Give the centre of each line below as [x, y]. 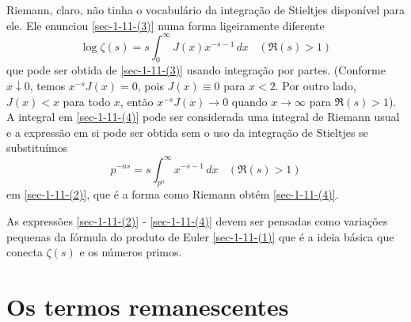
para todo [87, 101]
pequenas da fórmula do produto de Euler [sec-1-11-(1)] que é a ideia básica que [200, 236]
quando [249, 101]
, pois [150, 86]
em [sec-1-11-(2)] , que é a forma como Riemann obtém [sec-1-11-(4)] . [173, 194]
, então [137, 101]
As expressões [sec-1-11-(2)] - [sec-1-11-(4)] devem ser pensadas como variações [197, 220]
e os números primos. [131, 252]
